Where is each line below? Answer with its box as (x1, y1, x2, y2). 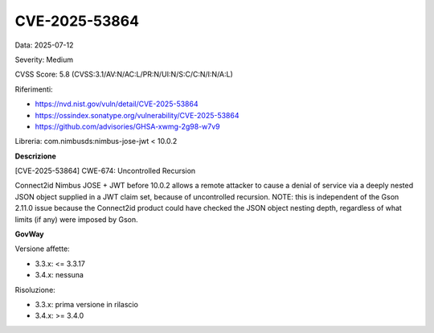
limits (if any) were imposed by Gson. (14, 214, 138, 224)
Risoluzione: (14, 285, 55, 294)
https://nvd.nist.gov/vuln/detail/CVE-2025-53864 (35, 99, 199, 109)
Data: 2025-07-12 (14, 40, 74, 50)
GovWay (14, 229, 44, 239)
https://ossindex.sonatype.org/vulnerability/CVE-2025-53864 (35, 110, 240, 120)
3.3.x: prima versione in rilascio (35, 299, 138, 309)
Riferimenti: (14, 84, 53, 94)
